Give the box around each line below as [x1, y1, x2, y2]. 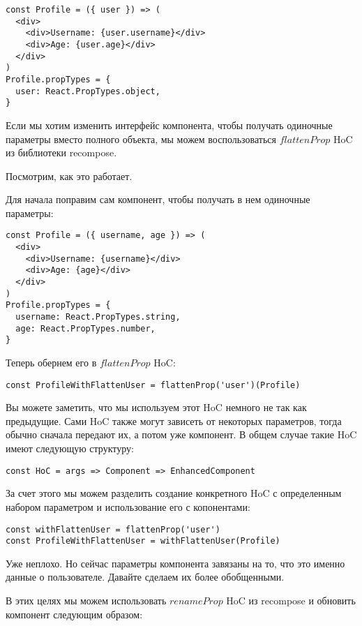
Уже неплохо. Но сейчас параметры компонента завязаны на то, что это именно [6, 556, 345, 570]
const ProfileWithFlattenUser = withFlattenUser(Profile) [6, 536, 280, 546]
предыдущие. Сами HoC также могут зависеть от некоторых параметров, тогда [6, 413, 342, 428]
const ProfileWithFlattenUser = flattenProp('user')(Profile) [6, 380, 301, 390]
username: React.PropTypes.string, [15, 312, 181, 322]
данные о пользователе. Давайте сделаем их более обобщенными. [6, 569, 285, 584]
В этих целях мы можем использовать [6, 593, 167, 607]
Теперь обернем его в [6, 355, 97, 370]
